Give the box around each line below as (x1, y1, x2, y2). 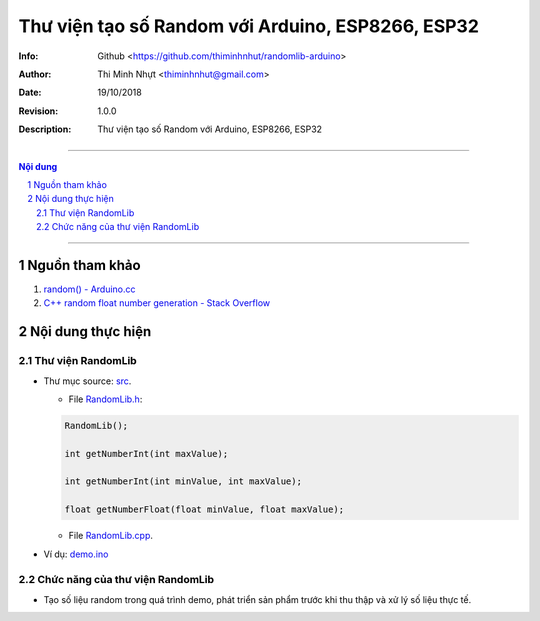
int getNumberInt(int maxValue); (64, 448, 229, 459)
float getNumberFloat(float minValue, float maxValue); (64, 504, 345, 515)
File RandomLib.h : (68, 393, 143, 405)
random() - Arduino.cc (43, 283, 136, 295)
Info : (18, 50, 39, 62)
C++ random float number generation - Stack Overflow (43, 297, 270, 309)
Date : (18, 86, 42, 99)
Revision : (18, 105, 59, 117)
